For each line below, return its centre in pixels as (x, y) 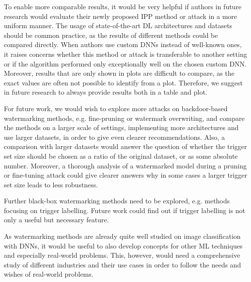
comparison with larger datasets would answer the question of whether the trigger (125, 146)
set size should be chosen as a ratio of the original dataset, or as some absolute (121, 156)
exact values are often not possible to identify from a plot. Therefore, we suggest (123, 82)
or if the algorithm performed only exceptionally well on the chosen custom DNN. (125, 63)
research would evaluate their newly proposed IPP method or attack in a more (121, 16)
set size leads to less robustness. (51, 184)
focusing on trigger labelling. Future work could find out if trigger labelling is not (125, 210)
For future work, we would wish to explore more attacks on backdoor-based (116, 108)
